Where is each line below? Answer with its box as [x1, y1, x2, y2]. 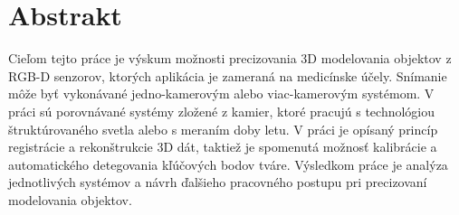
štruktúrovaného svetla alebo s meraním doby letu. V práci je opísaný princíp [8, 119, 438, 138]
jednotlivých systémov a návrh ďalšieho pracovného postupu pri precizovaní [8, 173, 427, 192]
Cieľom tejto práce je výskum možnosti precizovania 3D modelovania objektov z [8, 49, 452, 68]
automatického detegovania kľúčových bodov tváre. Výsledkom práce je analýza [8, 154, 448, 173]
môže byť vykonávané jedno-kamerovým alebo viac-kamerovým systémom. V [8, 84, 435, 103]
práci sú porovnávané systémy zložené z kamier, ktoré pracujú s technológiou [8, 101, 435, 120]
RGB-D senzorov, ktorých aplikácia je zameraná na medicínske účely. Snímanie [8, 66, 447, 85]
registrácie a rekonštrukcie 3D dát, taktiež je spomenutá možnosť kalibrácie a [8, 137, 437, 156]
